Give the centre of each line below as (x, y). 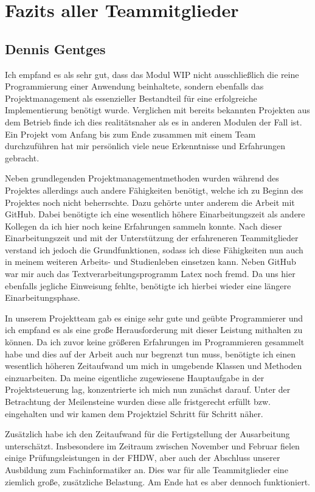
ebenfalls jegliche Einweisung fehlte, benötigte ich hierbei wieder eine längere (148, 285)
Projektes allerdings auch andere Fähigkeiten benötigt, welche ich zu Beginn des (154, 190)
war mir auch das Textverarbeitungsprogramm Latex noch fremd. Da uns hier (150, 274)
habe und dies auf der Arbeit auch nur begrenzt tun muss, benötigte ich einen (150, 353)
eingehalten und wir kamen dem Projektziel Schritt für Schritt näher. (134, 413)
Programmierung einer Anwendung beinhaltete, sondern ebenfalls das (134, 86)
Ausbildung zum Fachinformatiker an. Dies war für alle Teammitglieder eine (147, 469)
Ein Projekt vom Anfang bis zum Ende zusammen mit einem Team (130, 134)
